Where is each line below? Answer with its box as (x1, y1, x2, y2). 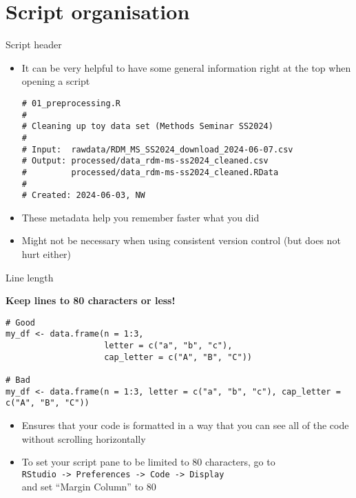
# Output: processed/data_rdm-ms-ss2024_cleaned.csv (21, 156, 269, 166)
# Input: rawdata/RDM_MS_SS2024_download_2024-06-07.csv (21, 144, 293, 155)
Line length (6, 270, 54, 284)
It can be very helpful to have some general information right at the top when (21, 60, 351, 74)
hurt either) (21, 247, 72, 261)
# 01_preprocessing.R (21, 98, 121, 108)
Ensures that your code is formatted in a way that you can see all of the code (21, 418, 349, 432)
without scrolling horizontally (21, 431, 146, 446)
